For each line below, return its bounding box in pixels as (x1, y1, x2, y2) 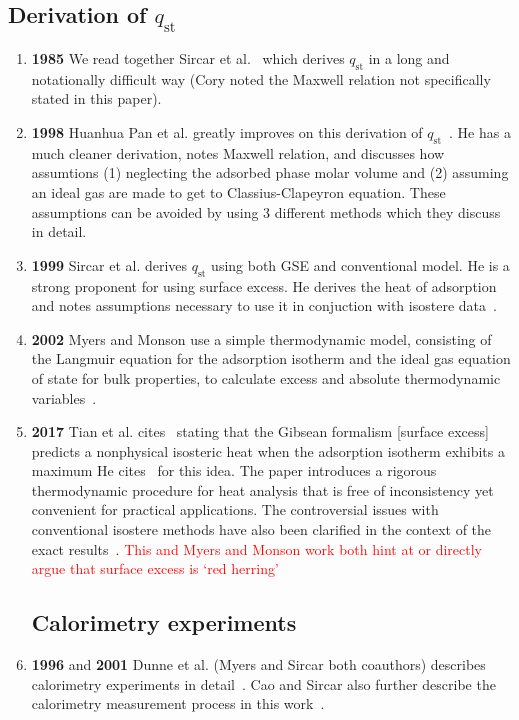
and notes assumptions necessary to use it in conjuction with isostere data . (31, 295, 497, 316)
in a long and (368, 48, 450, 68)
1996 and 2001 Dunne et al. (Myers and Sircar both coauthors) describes (31, 654, 486, 675)
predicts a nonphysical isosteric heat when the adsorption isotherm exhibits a (31, 440, 505, 461)
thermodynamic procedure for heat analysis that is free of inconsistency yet (31, 479, 494, 500)
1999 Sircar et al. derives (31, 254, 188, 275)
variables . (31, 387, 97, 408)
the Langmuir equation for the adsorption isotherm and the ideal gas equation (31, 348, 511, 369)
